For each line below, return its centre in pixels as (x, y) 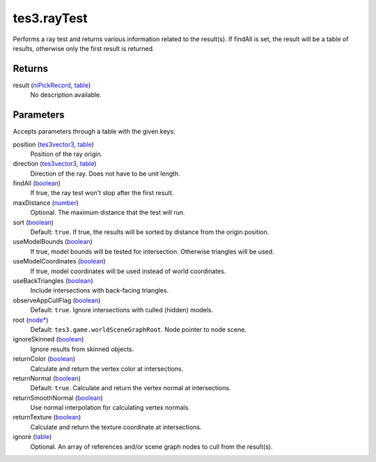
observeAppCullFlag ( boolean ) (57, 300)
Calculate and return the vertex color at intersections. (107, 369)
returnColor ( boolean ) (44, 359)
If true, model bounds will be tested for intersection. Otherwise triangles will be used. (152, 252)
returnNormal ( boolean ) (47, 378)
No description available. (66, 95)
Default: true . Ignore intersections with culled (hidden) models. (122, 310)
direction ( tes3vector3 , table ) (55, 164)
